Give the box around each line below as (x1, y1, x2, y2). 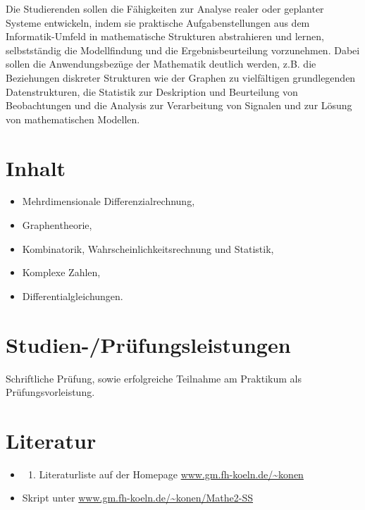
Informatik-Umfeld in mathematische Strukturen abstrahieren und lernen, (6, 29, 324, 44)
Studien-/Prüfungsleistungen (6, 330, 291, 359)
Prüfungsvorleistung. (6, 385, 95, 399)
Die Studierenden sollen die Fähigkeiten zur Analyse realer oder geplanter (6, 1, 324, 15)
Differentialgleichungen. (22, 288, 123, 303)
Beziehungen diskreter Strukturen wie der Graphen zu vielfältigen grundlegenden (6, 70, 356, 85)
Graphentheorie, (22, 218, 92, 232)
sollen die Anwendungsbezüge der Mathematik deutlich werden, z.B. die (6, 56, 316, 71)
